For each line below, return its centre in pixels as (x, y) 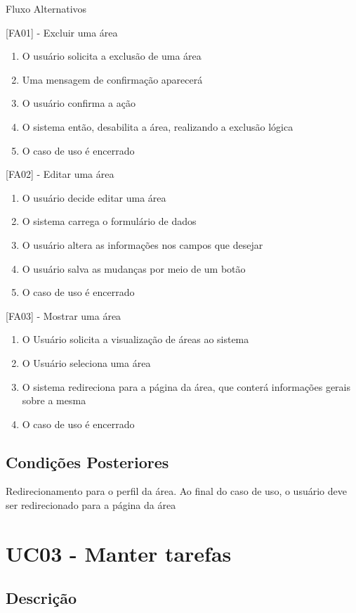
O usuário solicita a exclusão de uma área (112, 56)
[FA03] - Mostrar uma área (64, 315)
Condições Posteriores (87, 462)
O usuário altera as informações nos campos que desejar (143, 244)
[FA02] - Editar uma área (60, 174)
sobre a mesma (54, 400)
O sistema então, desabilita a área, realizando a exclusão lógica (158, 126)
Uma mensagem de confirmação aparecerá (112, 79)
